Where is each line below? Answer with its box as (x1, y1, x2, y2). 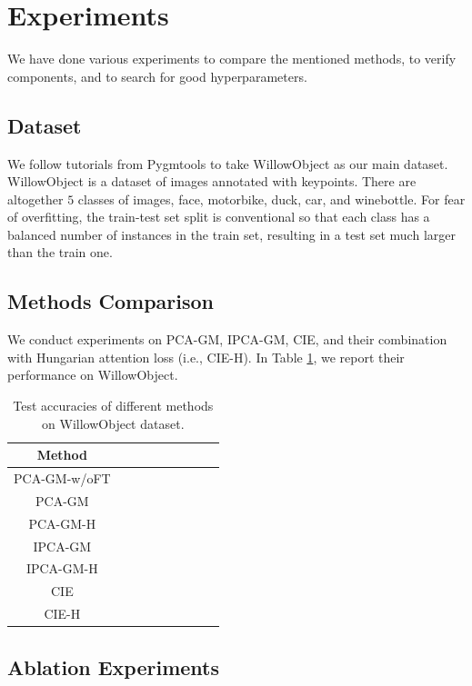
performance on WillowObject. (7, 365, 178, 384)
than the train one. (7, 243, 113, 262)
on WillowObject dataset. (42, 413, 185, 432)
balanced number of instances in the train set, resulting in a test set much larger (7, 224, 456, 244)
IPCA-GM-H (25, 559, 98, 578)
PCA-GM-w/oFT (14, 469, 111, 488)
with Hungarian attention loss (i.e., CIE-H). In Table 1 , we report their (7, 347, 405, 366)
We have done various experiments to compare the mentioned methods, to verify (7, 49, 457, 68)
